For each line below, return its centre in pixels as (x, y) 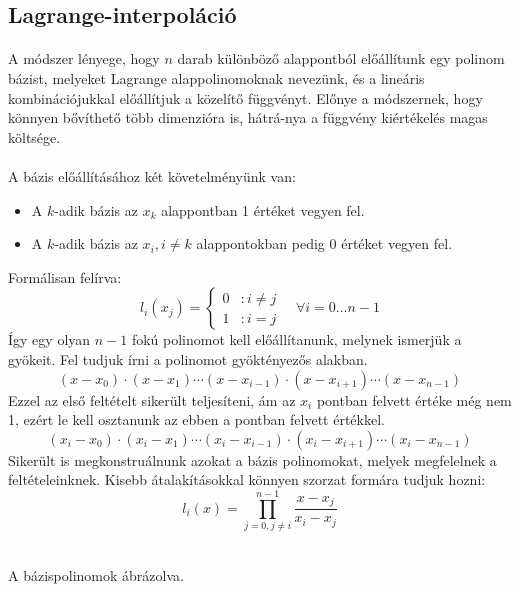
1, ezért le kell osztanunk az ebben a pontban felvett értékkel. (196, 419)
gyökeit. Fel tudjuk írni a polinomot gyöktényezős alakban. (188, 358)
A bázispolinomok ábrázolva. (96, 574)
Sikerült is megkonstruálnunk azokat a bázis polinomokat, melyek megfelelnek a (252, 459)
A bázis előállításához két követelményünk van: (152, 175)
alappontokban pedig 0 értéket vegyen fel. (324, 243)
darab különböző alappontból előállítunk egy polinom (341, 58)
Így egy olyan (49, 339)
